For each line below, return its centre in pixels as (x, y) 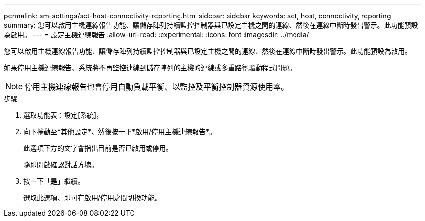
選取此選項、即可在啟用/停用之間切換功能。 (93, 197)
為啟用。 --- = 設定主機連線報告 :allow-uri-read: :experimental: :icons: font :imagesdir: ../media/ (156, 35)
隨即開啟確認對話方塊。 (61, 165)
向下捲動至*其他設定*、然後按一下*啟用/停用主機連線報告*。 (120, 132)
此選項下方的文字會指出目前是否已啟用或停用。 (98, 148)
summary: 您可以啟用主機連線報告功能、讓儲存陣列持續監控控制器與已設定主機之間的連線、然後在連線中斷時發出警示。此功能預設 (211, 25)
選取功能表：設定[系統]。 (63, 115)
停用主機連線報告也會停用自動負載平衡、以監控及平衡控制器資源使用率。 (157, 87)
